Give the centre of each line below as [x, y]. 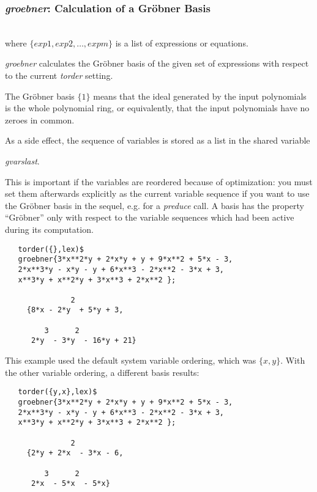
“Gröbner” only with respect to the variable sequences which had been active [150, 217]
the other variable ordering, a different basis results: [102, 372]
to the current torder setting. [59, 75]
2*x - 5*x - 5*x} [70, 484]
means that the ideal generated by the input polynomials [200, 96]
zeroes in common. [40, 119]
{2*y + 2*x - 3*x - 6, [75, 453]
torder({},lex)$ [51, 249]
